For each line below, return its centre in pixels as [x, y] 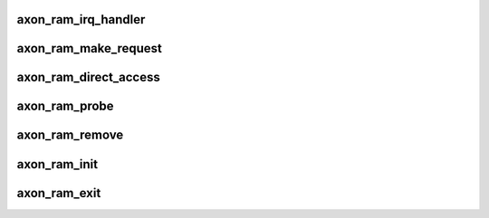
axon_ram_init [58, 164]
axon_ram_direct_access [88, 77]
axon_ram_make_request [90, 48]
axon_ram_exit [59, 193]
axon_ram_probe [65, 106]
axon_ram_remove [70, 135]
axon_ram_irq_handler [81, 19]
